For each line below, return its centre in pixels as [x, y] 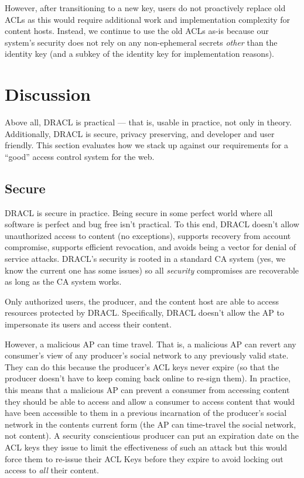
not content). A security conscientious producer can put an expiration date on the [152, 436]
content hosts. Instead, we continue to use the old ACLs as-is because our [137, 31]
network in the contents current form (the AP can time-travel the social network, [151, 424]
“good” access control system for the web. [80, 156]
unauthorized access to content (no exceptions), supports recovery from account [148, 235]
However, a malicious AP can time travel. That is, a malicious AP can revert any [151, 344]
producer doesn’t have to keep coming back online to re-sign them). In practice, [148, 378]
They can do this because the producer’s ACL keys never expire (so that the [142, 366]
